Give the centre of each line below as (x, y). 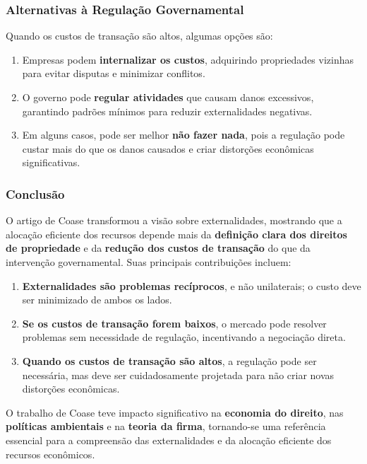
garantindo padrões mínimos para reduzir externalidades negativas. (167, 111)
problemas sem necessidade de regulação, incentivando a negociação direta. (184, 337)
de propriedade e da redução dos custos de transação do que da (158, 248)
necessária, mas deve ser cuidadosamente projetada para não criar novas (178, 375)
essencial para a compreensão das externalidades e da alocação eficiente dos (169, 440)
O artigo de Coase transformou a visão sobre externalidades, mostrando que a (174, 220)
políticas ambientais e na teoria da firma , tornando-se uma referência (166, 426)
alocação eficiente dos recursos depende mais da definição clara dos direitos (176, 234)
